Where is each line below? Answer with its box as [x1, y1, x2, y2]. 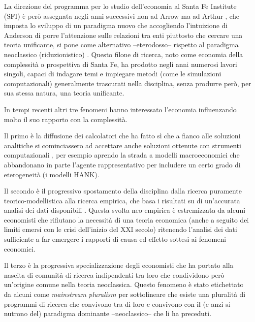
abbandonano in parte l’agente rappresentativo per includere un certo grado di [4, 159, 241, 169]
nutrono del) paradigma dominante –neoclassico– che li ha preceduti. [4, 308, 212, 319]
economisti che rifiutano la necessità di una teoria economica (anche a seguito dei [4, 214, 249, 225]
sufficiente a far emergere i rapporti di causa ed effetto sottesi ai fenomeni [4, 234, 226, 244]
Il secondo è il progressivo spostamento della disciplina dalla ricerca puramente [4, 186, 242, 196]
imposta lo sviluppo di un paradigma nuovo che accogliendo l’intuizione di [4, 20, 228, 31]
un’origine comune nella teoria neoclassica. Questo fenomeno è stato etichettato [4, 279, 244, 290]
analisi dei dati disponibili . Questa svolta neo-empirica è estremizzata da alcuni [4, 205, 246, 215]
